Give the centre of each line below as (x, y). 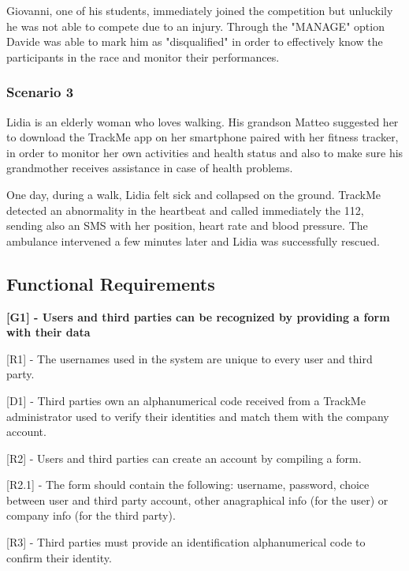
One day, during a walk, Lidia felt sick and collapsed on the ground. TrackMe (193, 194)
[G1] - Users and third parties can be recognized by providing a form (198, 316)
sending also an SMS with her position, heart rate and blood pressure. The (187, 225)
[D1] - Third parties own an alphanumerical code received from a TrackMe (186, 400)
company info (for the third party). (91, 515)
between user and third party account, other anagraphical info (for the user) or (197, 500)
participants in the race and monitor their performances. (143, 56)
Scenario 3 (40, 92)
